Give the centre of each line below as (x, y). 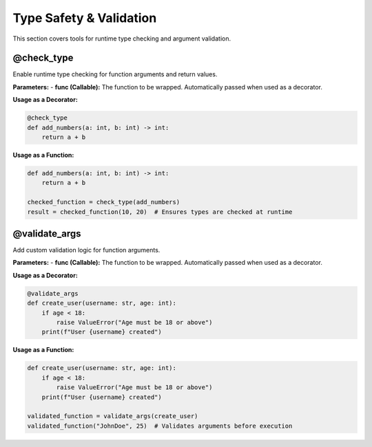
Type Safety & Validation (85, 18)
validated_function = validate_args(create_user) (113, 416)
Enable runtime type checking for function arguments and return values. (115, 74)
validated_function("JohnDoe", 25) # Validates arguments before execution (160, 426)
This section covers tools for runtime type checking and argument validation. (122, 39)
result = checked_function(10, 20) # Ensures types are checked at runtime (160, 212)
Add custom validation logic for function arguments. (86, 250)
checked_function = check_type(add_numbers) (104, 202)
